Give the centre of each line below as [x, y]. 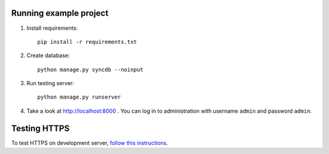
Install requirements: [52, 28]
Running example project [60, 13]
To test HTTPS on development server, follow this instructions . [90, 142]
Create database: [48, 55]
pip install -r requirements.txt [87, 42]
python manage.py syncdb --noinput [90, 69]
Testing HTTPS [41, 128]
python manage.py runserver [79, 97]
